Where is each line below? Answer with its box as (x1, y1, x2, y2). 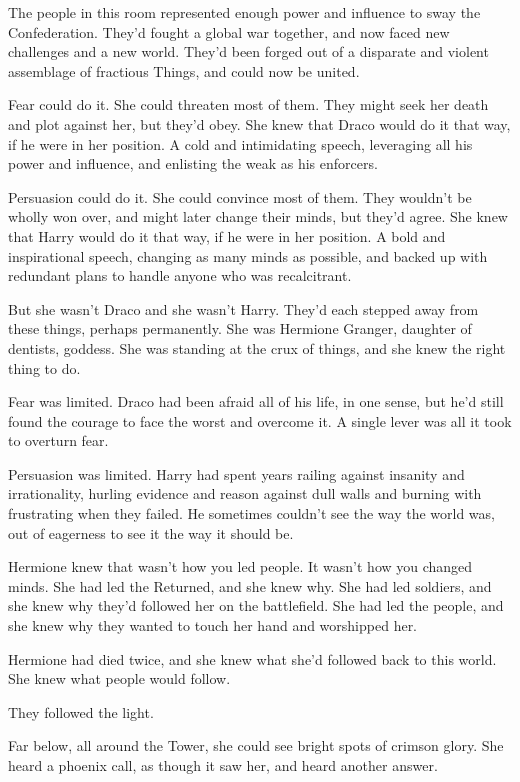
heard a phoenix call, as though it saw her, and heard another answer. (8, 755, 438, 775)
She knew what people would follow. (8, 668, 231, 689)
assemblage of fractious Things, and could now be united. (8, 60, 360, 81)
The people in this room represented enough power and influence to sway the (8, 2, 481, 22)
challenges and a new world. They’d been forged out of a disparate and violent (8, 41, 489, 62)
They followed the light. (8, 701, 154, 722)
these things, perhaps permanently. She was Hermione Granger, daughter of (8, 318, 472, 339)
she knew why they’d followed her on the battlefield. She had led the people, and (8, 595, 504, 616)
